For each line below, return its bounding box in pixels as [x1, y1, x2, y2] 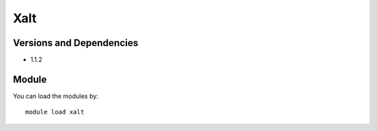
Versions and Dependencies [13, 37, 139, 49]
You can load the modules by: [13, 91, 99, 100]
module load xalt [25, 108, 84, 116]
